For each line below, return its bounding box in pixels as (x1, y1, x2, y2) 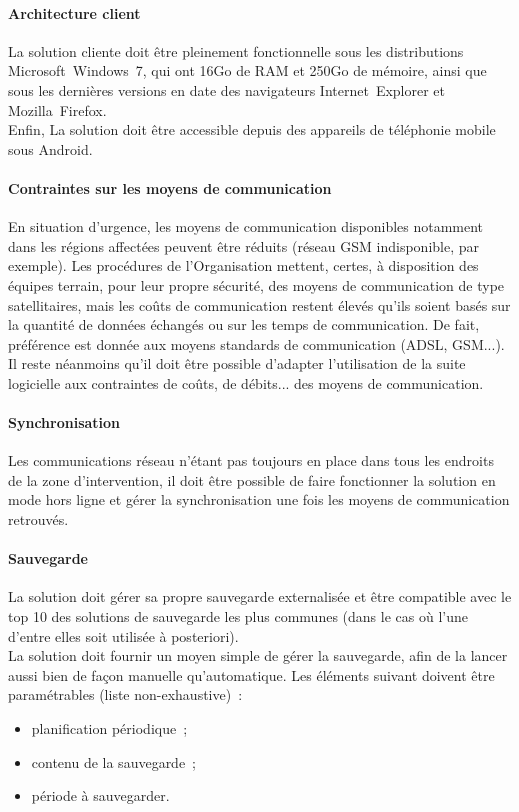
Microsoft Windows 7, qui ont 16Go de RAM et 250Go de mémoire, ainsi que (8, 60, 487, 81)
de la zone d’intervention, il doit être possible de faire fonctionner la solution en (8, 469, 496, 490)
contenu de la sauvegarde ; (31, 751, 197, 772)
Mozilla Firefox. (8, 99, 107, 120)
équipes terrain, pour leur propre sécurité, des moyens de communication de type (8, 274, 505, 295)
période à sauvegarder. (31, 785, 170, 806)
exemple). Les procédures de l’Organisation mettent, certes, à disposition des (8, 255, 479, 276)
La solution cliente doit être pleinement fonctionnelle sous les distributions (8, 40, 464, 61)
